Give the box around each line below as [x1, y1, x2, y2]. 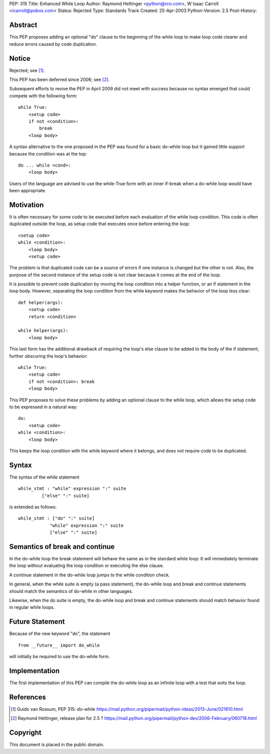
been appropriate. [9, 188, 46, 194]
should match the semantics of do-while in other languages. [9, 588, 133, 594]
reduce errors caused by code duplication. [9, 41, 97, 47]
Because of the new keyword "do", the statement [9, 631, 110, 637]
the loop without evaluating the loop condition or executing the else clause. [9, 562, 164, 569]
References [9, 693, 46, 701]
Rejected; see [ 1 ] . [9, 67, 45, 73]
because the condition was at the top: [9, 150, 87, 157]
